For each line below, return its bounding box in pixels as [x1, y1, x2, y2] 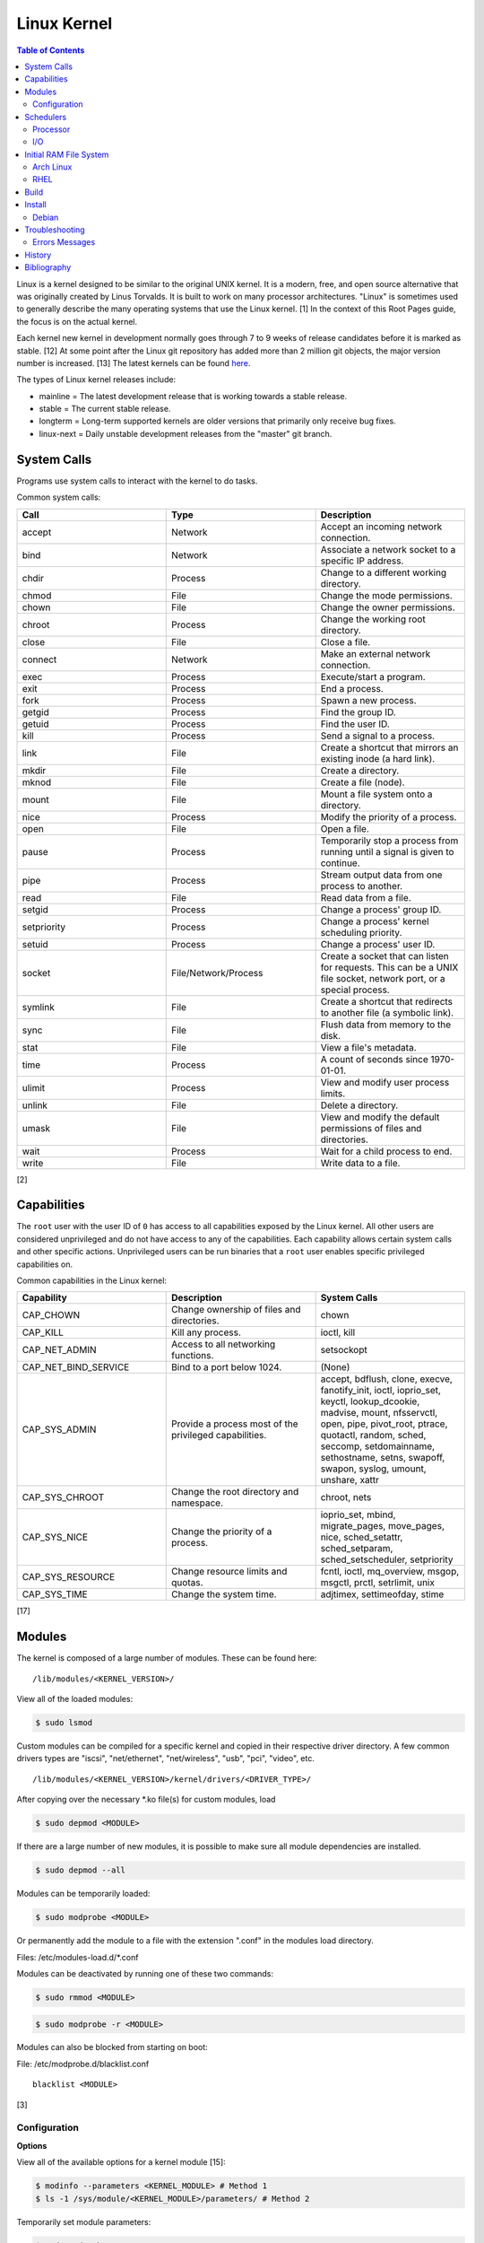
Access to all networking [171, 1338, 276, 1350]
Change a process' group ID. [320, 903, 442, 915]
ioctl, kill [320, 1326, 356, 1339]
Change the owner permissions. [320, 601, 455, 614]
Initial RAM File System [24, 149, 109, 160]
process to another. [320, 879, 403, 892]
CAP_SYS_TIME [22, 1588, 89, 1601]
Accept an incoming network [320, 520, 443, 533]
